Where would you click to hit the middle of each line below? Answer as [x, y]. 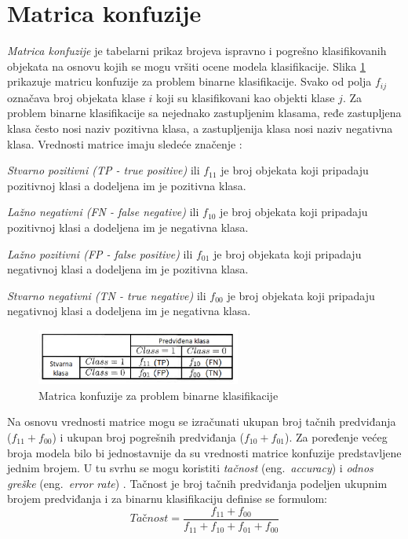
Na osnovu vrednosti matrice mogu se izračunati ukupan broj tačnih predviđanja [202, 422]
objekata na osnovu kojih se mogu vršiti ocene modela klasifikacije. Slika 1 [186, 66]
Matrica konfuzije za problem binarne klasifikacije [158, 395]
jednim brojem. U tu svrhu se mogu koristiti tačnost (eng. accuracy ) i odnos [190, 468]
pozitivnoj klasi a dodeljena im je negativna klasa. [128, 227]
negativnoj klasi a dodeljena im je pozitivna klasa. [128, 269]
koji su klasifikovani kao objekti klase [246, 97]
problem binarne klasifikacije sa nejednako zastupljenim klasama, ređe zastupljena [204, 113]
